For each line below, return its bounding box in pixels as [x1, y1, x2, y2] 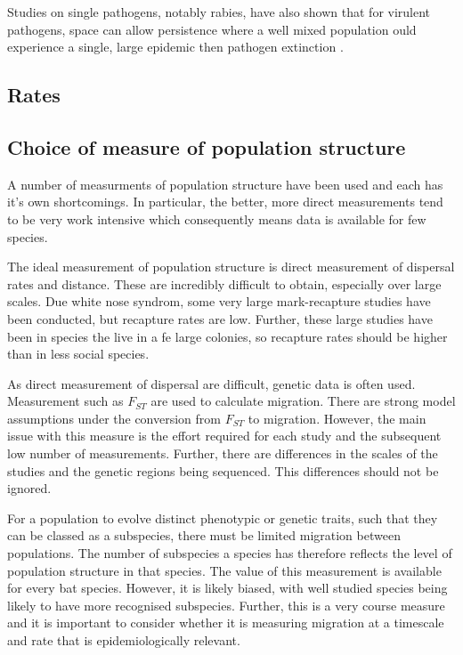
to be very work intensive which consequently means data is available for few [7, 209, 426, 228]
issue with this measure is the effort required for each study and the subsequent [7, 426, 442, 445]
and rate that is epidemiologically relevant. [7, 631, 240, 650]
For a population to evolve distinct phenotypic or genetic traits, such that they [7, 508, 438, 527]
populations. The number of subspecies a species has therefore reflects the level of [7, 544, 452, 562]
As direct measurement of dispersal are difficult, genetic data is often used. [7, 374, 416, 392]
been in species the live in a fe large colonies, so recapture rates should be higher [7, 327, 448, 345]
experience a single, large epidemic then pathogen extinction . [7, 37, 344, 56]
